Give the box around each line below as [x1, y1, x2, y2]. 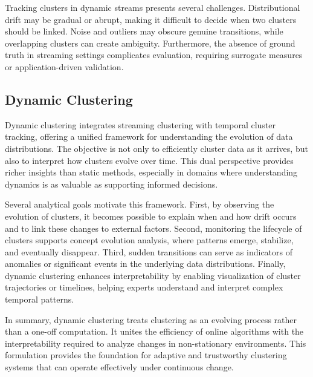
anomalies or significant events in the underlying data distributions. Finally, [5, 257, 286, 270]
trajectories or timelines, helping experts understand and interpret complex [5, 281, 283, 293]
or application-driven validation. [5, 60, 124, 73]
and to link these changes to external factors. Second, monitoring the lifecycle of [5, 221, 302, 234]
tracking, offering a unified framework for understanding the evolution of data [5, 130, 293, 143]
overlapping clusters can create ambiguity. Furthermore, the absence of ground [5, 36, 295, 49]
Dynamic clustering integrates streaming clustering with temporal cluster [5, 118, 276, 131]
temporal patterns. [5, 293, 74, 306]
